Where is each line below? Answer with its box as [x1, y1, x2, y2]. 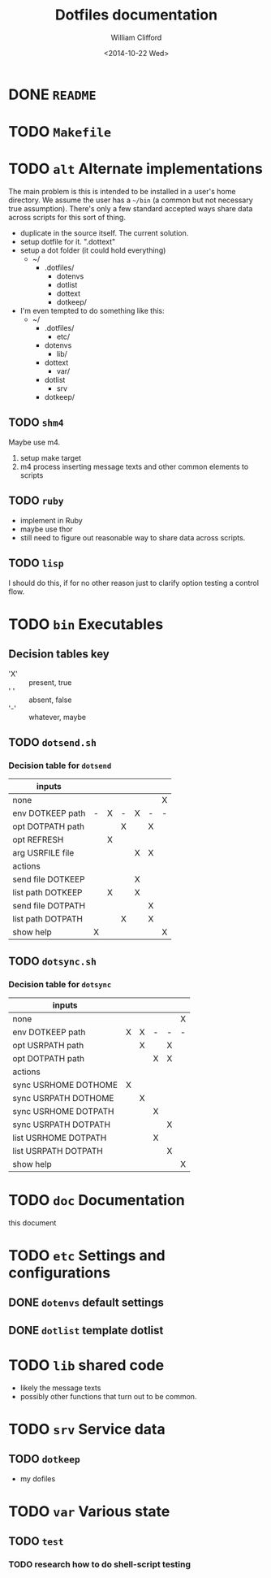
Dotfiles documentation [55, 6, 217, 24]
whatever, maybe [28, 712, 87, 722]
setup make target [19, 453, 82, 462]
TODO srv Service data [8, 1420, 166, 1438]
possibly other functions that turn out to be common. [19, 1391, 197, 1401]
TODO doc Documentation [8, 1191, 185, 1210]
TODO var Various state [8, 1502, 170, 1520]
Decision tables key [8, 648, 110, 661]
